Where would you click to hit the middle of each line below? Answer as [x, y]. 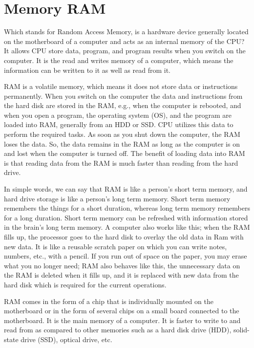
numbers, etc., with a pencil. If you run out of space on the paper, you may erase [126, 256]
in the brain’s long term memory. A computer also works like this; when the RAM [127, 227]
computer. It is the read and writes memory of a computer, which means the [119, 60]
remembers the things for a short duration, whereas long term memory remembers [127, 208]
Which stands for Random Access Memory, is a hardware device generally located [126, 32]
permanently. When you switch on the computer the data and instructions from [123, 96]
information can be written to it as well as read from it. [87, 70]
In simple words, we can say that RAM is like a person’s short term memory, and [126, 189]
